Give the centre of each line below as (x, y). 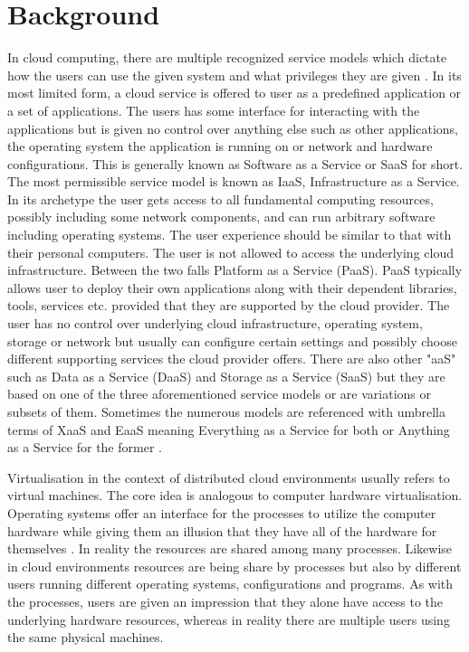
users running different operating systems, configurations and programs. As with (230, 584)
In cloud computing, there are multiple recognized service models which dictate (227, 57)
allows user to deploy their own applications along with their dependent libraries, (232, 287)
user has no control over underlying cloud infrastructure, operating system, (215, 323)
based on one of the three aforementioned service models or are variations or (219, 394)
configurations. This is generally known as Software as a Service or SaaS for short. (235, 163)
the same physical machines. (86, 637)
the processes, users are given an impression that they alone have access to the (225, 601)
